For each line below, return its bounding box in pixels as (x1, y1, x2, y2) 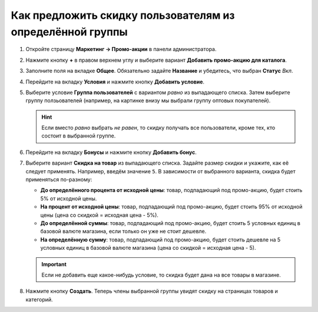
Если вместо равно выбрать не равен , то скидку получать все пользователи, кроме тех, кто (41, 124, 276, 132)
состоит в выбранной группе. (41, 132, 116, 139)
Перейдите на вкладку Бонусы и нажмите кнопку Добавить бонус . (25, 149, 197, 156)
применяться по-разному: (25, 176, 92, 183)
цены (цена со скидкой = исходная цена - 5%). (40, 212, 159, 219)
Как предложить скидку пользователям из (11, 9, 235, 22)
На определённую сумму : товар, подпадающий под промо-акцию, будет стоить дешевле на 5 (40, 236, 281, 243)
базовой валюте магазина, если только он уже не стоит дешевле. (40, 228, 207, 235)
